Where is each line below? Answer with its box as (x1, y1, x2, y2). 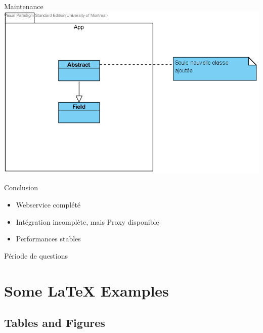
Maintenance (4, 1, 43, 11)
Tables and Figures (4, 315, 105, 330)
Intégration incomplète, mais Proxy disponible (16, 216, 159, 227)
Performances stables (16, 233, 81, 244)
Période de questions (4, 250, 68, 261)
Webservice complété (16, 199, 81, 210)
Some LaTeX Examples (4, 280, 169, 301)
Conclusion (4, 182, 38, 193)
